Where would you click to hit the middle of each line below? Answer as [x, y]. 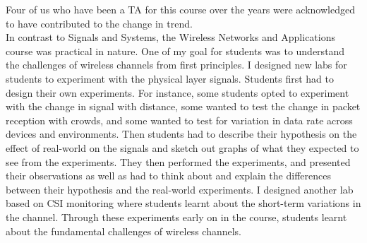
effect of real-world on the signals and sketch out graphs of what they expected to [182, 147]
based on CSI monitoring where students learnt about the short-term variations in [183, 203]
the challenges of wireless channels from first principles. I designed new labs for [176, 65]
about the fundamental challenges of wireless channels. [124, 231]
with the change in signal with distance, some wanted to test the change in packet [183, 106]
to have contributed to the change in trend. [99, 23]
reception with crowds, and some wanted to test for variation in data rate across [179, 120]
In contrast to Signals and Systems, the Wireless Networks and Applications [170, 37]
